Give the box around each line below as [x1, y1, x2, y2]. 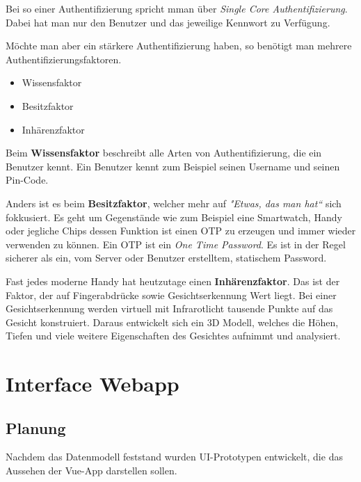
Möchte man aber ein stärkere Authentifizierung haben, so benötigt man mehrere [6, 38, 352, 53]
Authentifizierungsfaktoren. [6, 51, 122, 66]
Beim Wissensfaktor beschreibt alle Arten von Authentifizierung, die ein [6, 145, 322, 160]
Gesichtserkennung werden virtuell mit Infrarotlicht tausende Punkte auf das [6, 301, 333, 316]
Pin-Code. [6, 172, 49, 187]
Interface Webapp [6, 369, 179, 398]
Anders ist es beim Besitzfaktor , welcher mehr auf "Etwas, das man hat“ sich [6, 195, 342, 210]
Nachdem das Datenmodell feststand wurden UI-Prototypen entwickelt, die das [6, 449, 343, 464]
